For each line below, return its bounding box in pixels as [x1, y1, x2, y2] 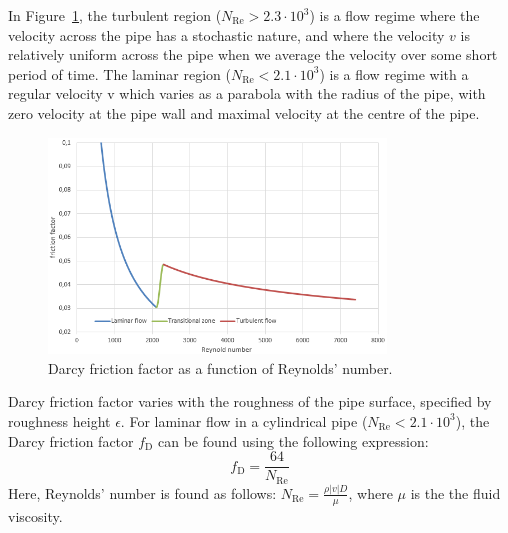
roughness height [8, 410, 111, 431]
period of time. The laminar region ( [8, 63, 231, 84]
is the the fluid [410, 482, 501, 503]
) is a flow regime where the [309, 5, 480, 25]
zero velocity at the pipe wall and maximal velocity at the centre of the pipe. [8, 102, 480, 123]
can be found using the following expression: [158, 430, 429, 451]
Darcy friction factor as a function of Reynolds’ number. [48, 357, 393, 378]
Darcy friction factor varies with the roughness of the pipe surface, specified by [8, 391, 492, 412]
